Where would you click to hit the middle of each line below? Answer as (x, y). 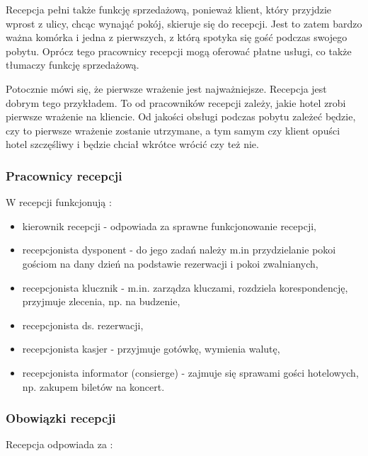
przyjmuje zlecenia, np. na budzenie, (101, 301)
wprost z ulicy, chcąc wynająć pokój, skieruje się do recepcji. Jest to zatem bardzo (184, 23)
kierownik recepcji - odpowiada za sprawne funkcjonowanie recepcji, (169, 226)
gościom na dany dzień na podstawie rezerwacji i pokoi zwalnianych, (170, 263)
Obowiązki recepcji (61, 418)
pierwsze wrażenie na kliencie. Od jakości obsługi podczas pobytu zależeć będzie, (181, 116)
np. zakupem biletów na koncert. (93, 386)
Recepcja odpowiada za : (59, 444)
